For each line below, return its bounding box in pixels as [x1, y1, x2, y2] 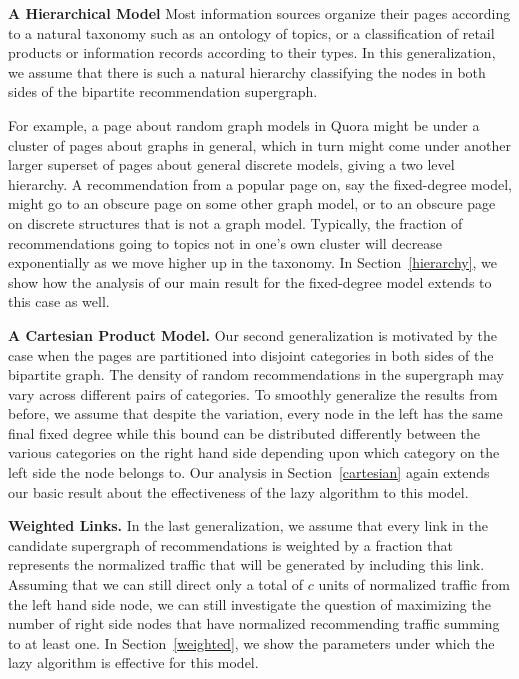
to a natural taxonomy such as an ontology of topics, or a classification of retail [8, 22, 495, 43]
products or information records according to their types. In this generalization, [8, 42, 496, 63]
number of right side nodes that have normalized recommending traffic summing [8, 613, 500, 634]
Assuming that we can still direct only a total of [8, 574, 304, 595]
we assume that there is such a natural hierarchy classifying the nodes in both [8, 61, 486, 82]
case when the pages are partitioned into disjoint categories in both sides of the [8, 344, 494, 365]
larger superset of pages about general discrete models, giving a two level [8, 154, 455, 175]
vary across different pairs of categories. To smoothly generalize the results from [8, 383, 498, 404]
